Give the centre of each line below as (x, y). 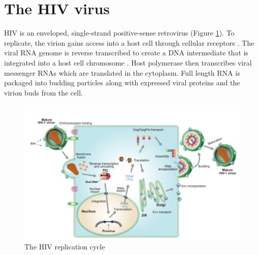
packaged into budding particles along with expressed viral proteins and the (122, 83)
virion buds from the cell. (43, 92)
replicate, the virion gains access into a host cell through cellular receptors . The (129, 42)
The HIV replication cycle (65, 247)
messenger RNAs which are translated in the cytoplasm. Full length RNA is (122, 72)
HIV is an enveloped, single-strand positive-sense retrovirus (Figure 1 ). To (119, 33)
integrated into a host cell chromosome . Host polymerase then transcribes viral (128, 62)
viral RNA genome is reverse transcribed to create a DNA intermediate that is (126, 53)
